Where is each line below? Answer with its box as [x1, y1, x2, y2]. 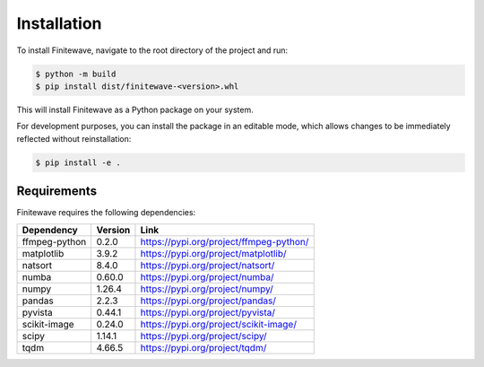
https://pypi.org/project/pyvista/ [140, 306, 276, 319]
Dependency [22, 223, 78, 236]
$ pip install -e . [35, 157, 121, 168]
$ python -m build [35, 68, 117, 79]
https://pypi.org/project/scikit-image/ [140, 318, 298, 330]
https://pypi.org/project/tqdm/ [140, 341, 267, 354]
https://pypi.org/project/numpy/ [140, 283, 273, 295]
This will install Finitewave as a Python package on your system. [16, 104, 255, 115]
